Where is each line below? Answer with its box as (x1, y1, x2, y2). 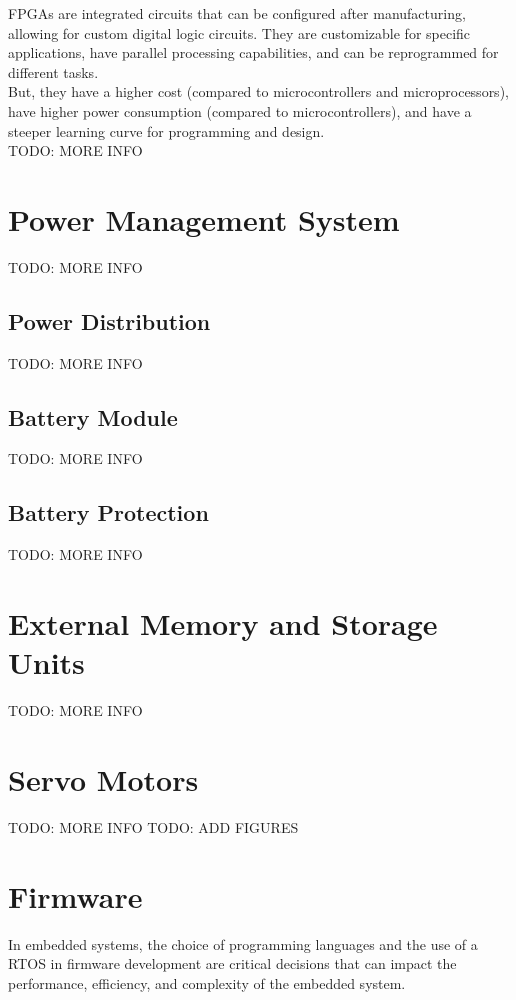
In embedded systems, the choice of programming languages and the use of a (8, 933, 478, 954)
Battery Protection (8, 497, 209, 528)
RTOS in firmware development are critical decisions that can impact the (8, 953, 457, 974)
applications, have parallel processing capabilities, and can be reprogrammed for (8, 42, 499, 63)
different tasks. (8, 61, 99, 82)
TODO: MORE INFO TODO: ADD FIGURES (8, 816, 299, 837)
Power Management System (8, 198, 400, 239)
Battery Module (8, 401, 178, 432)
